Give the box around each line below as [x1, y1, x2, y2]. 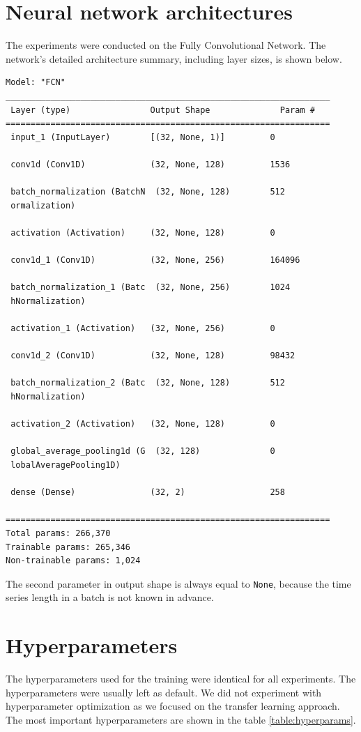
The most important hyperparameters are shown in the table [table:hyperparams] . [6, 712, 356, 726]
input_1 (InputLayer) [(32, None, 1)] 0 [10, 132, 275, 142]
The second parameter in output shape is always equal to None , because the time [6, 576, 351, 590]
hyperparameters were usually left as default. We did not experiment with [6, 685, 322, 699]
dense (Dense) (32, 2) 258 [10, 487, 285, 498]
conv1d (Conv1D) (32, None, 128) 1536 [10, 159, 291, 169]
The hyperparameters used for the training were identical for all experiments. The [6, 671, 356, 686]
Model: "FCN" [6, 77, 66, 88]
